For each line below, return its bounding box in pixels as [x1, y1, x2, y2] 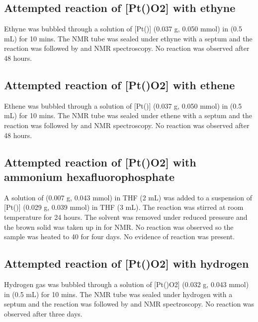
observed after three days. [4, 308, 83, 319]
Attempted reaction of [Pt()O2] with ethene [4, 77, 235, 92]
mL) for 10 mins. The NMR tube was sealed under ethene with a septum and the [4, 110, 252, 121]
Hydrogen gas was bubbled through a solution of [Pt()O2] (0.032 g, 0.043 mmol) [4, 279, 249, 289]
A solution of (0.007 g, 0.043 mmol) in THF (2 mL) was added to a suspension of [4, 192, 252, 202]
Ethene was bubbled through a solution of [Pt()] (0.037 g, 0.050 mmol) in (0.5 [4, 100, 242, 111]
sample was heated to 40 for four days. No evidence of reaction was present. [4, 231, 235, 242]
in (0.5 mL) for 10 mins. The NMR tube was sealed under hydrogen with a [4, 289, 233, 299]
